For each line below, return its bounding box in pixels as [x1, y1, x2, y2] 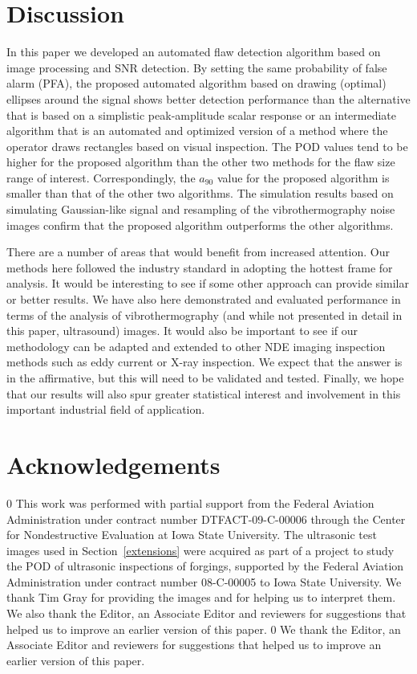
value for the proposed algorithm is [217, 169, 390, 186]
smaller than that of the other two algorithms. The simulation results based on [6, 185, 394, 202]
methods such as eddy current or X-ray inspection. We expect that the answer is [6, 353, 403, 370]
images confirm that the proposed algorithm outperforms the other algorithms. [6, 216, 394, 233]
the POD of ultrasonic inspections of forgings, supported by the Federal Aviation [6, 558, 404, 574]
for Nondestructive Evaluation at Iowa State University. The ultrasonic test [6, 526, 377, 543]
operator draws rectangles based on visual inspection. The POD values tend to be [6, 137, 408, 154]
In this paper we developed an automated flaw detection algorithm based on [6, 43, 381, 60]
